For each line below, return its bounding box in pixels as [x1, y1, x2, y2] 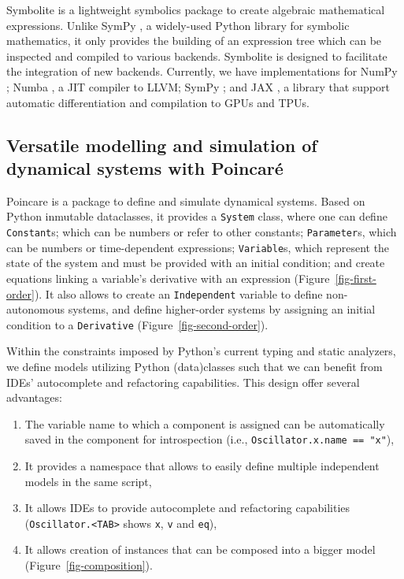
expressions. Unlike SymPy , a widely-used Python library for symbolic [6, 17, 350, 33]
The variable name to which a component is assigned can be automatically [24, 415, 385, 432]
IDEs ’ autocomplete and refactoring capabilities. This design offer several [6, 373, 360, 390]
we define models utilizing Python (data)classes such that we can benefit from [6, 358, 383, 374]
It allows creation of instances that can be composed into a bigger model [24, 541, 376, 558]
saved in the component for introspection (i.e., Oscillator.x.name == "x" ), [24, 431, 395, 447]
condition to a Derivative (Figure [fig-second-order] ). [6, 316, 269, 332]
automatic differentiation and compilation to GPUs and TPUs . [6, 94, 309, 110]
